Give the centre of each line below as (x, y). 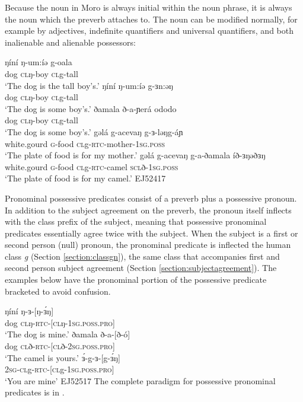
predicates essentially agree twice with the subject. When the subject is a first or (151, 233)
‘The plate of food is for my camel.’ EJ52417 (85, 178)
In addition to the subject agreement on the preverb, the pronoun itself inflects (148, 210)
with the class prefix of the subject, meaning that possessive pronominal (136, 221)
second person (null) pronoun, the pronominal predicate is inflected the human (148, 245)
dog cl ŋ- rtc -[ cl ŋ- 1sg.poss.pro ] (60, 322)
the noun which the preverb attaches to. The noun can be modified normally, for (151, 19)
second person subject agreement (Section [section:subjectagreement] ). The (141, 268)
